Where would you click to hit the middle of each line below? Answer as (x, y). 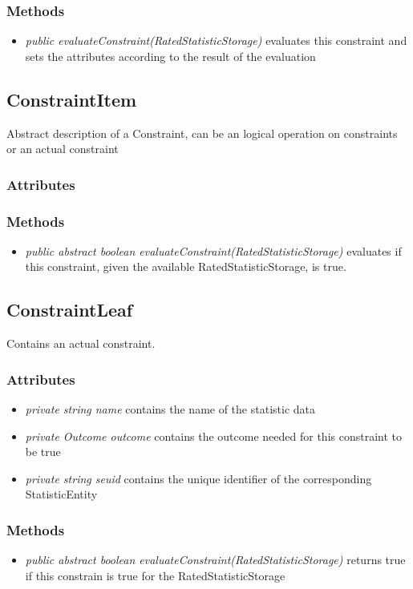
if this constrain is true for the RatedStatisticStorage (155, 575)
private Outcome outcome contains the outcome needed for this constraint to (213, 436)
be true (43, 452)
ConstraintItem (72, 99)
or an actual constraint (63, 149)
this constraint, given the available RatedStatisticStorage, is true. (186, 266)
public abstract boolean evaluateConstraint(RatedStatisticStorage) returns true (215, 560)
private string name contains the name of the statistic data (170, 409)
